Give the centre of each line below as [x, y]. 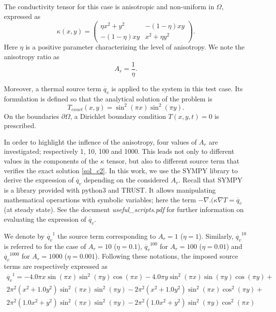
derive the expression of [39, 180]
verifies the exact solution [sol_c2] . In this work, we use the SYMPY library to [121, 170]
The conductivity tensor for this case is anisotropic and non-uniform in [109, 6]
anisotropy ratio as [32, 57]
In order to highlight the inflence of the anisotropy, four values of [100, 141]
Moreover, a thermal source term [53, 88]
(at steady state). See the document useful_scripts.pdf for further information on [124, 209]
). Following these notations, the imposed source [167, 256]
